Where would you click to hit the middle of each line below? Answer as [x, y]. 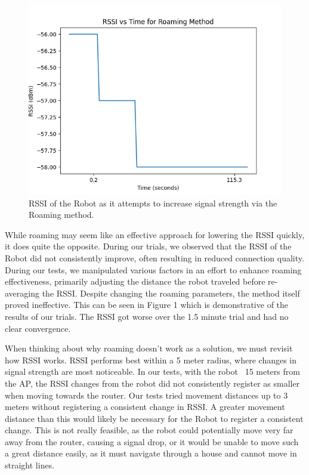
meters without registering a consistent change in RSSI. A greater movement [145, 407]
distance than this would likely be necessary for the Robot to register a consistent [154, 418]
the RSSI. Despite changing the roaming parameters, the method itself [171, 293]
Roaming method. [61, 215]
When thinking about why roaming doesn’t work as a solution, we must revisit [149, 348]
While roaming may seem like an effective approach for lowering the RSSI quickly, [155, 234]
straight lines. [30, 465]
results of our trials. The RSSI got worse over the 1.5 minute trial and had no [147, 316]
